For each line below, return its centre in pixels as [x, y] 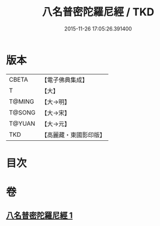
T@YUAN [22, 123]
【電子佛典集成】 [65, 80]
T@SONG [22, 112]
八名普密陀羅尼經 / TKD [98, 12]
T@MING [22, 102]
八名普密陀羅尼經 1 [39, 216]
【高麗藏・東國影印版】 [74, 134]
